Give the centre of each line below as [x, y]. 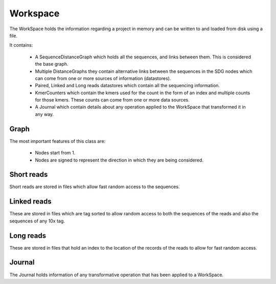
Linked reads [31, 202]
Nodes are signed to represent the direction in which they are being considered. [119, 160]
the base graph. [52, 64]
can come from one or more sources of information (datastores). [103, 78]
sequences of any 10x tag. [37, 221]
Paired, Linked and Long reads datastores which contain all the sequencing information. [127, 86]
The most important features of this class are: [57, 141]
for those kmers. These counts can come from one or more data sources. [112, 100]
